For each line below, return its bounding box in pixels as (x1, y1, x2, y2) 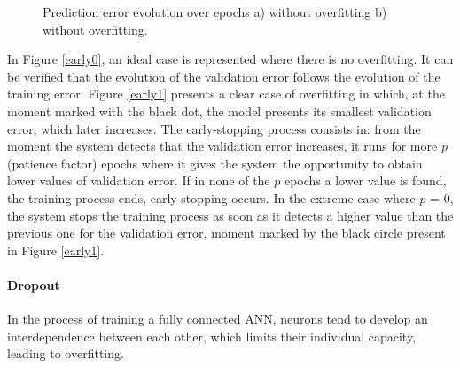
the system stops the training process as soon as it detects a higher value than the (7, 206, 454, 224)
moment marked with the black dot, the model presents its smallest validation (7, 101, 432, 120)
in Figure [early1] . (7, 240, 105, 259)
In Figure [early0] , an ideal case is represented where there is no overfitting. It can (7, 50, 454, 68)
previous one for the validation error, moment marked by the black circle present (7, 223, 446, 242)
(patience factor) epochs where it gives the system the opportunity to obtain (7, 153, 423, 172)
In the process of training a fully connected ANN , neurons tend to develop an (7, 309, 428, 328)
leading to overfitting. (7, 344, 124, 363)
